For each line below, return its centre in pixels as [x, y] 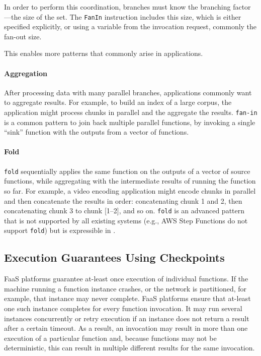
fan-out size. [23, 36]
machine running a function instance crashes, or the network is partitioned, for [125, 288]
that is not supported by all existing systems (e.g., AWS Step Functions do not [126, 220]
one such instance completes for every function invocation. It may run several [123, 308]
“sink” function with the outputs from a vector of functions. [97, 132]
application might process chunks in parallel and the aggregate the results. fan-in [131, 112]
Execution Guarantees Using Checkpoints [114, 257]
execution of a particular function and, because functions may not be [110, 338]
